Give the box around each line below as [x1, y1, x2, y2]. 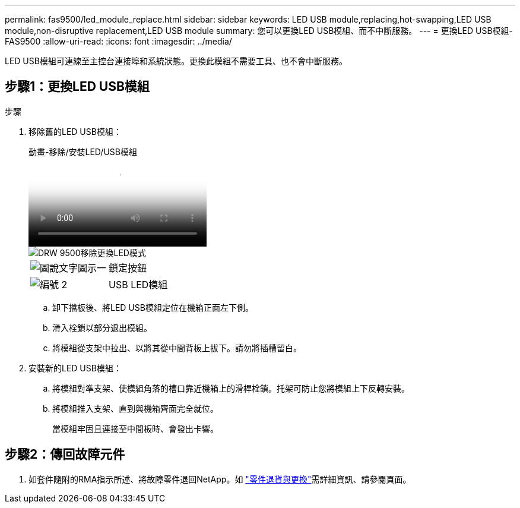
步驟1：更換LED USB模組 [5, 79, 150, 94]
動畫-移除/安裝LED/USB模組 [28, 146, 137, 157]
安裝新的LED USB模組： [28, 362, 122, 373]
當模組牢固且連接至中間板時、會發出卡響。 [52, 423, 218, 434]
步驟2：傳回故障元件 [5, 447, 125, 462]
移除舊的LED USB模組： [28, 126, 122, 137]
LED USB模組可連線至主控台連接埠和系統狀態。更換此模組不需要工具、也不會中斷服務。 [5, 56, 347, 66]
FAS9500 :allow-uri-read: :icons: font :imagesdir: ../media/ [5, 36, 232, 46]
